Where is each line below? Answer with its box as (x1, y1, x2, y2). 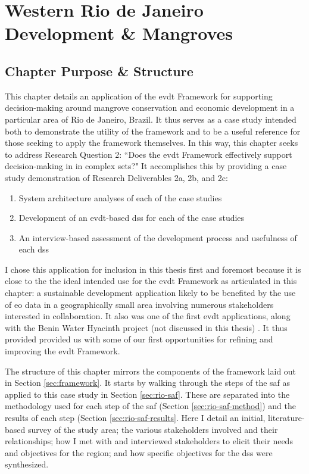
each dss (18, 243, 49, 255)
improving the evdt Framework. (5, 345, 120, 357)
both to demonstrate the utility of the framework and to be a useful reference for (5, 124, 301, 137)
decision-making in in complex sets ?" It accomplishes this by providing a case (5, 160, 287, 172)
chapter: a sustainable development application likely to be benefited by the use (5, 286, 296, 299)
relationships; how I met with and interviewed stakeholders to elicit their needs (5, 435, 293, 447)
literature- (268, 411, 305, 424)
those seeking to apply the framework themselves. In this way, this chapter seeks (5, 136, 298, 149)
